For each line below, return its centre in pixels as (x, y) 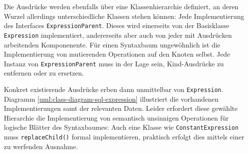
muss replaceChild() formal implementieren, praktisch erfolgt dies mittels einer (124, 137)
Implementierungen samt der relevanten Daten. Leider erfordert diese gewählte (121, 108)
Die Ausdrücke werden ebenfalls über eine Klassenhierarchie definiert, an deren (121, 6)
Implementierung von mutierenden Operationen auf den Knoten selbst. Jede (117, 54)
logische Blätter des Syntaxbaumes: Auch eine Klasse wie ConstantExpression (121, 127)
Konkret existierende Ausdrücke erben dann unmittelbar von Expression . (114, 89)
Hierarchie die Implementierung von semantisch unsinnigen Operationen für (116, 117)
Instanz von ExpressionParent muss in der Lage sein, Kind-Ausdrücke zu (114, 63)
